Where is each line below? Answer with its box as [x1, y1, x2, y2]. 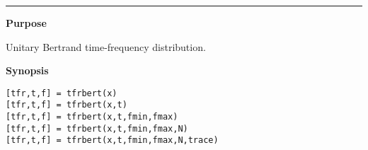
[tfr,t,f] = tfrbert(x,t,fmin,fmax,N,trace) [6, 135, 219, 146]
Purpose [6, 16, 47, 30]
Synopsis [6, 63, 49, 78]
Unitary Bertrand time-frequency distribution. [6, 39, 206, 54]
